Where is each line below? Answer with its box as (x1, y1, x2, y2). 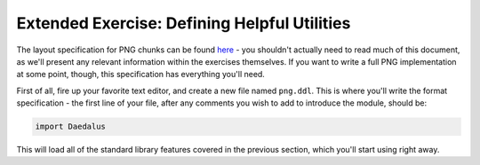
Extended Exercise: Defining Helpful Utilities (16, 13, 351, 33)
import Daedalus (35, 122, 107, 132)
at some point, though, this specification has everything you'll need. (16, 69, 266, 80)
